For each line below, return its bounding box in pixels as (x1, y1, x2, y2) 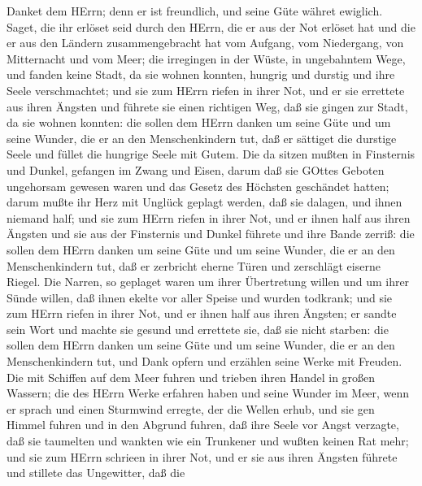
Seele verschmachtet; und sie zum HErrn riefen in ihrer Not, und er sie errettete (7, 81, 405, 98)
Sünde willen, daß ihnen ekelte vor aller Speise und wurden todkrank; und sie (7, 289, 393, 306)
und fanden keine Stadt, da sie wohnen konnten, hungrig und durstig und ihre (7, 66, 395, 83)
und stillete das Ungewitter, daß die (7, 464, 185, 481)
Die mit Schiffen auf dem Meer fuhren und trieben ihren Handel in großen (7, 368, 376, 385)
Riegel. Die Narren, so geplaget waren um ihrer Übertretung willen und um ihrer (7, 273, 410, 290)
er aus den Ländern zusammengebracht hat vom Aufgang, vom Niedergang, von (7, 34, 404, 51)
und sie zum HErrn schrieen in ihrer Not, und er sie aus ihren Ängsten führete (7, 448, 398, 465)
